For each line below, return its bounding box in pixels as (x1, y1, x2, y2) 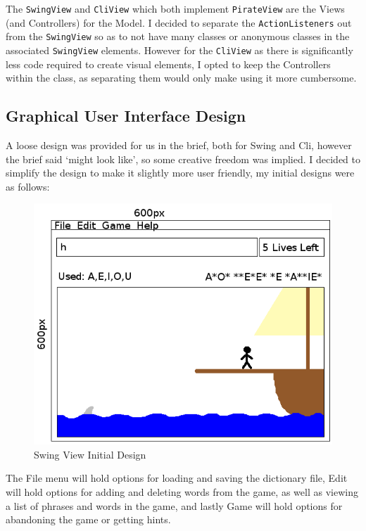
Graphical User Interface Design (6, 105, 246, 127)
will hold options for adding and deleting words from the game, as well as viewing (6, 484, 358, 499)
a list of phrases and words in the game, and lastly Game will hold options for (6, 498, 343, 513)
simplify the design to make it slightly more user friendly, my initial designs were (6, 165, 355, 180)
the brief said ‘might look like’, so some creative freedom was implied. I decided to (6, 151, 360, 166)
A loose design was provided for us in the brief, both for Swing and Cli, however (6, 138, 352, 153)
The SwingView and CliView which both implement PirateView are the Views (6, 1, 345, 15)
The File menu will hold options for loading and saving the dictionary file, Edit (6, 471, 348, 485)
